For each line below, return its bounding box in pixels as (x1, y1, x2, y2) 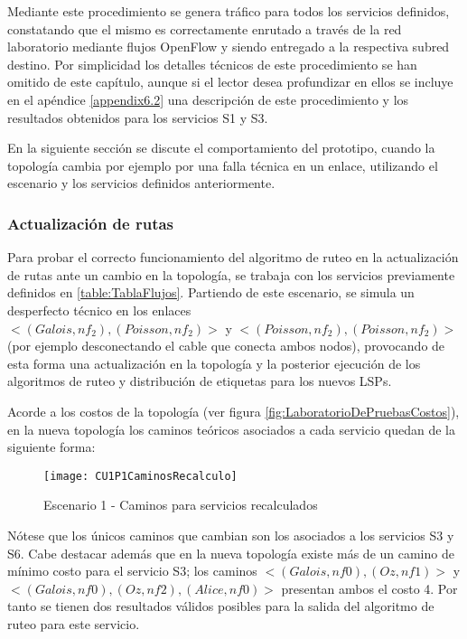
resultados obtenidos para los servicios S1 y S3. (7, 108, 268, 127)
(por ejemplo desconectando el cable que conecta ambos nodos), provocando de (7, 336, 445, 355)
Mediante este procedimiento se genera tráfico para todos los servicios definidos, (7, 2, 450, 20)
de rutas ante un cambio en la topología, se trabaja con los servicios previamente (7, 265, 455, 284)
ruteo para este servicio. (7, 614, 140, 633)
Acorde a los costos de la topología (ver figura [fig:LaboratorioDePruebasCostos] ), (7, 401, 460, 420)
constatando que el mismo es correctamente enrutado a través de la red (7, 19, 402, 38)
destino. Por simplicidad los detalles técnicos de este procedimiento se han (7, 54, 417, 73)
